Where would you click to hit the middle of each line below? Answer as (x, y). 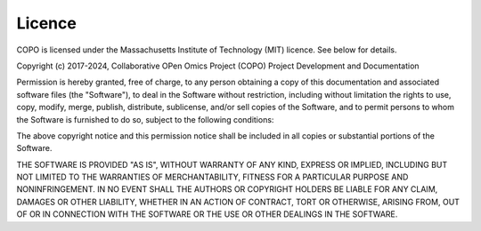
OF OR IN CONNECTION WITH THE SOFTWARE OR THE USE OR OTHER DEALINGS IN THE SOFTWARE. (207, 214)
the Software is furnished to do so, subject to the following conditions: (145, 119)
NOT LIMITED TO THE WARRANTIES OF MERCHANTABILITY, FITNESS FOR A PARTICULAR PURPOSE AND (212, 177)
